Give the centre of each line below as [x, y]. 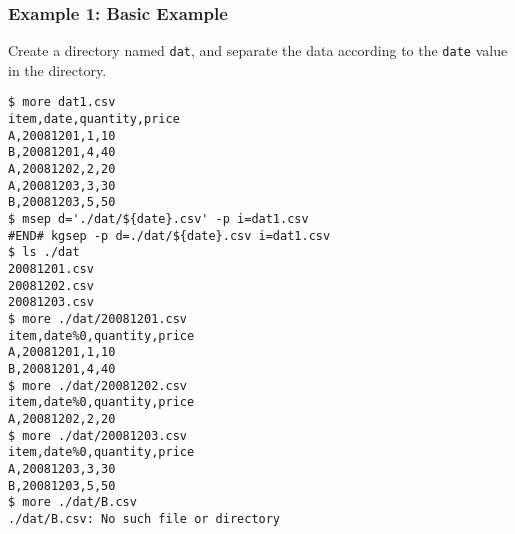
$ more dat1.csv [62, 102]
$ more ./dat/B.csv [72, 502]
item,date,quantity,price [94, 119]
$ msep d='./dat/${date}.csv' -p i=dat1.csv [158, 219]
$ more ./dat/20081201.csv [97, 319]
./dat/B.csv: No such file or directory [144, 518]
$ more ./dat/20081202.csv [97, 385]
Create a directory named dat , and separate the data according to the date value [258, 50]
